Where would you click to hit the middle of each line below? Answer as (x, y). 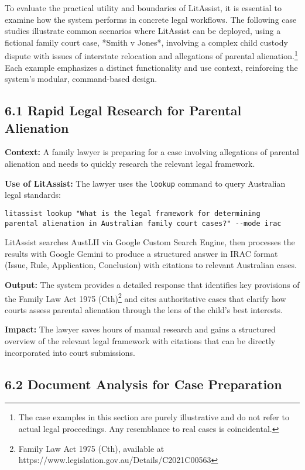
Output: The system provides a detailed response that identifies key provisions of (152, 284)
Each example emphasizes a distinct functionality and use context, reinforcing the (151, 67)
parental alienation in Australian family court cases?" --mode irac (143, 223)
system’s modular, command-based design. (81, 79)
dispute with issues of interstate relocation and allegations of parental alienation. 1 (151, 55)
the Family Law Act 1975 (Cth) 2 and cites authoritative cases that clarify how (145, 297)
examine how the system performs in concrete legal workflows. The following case (151, 19)
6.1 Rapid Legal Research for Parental (123, 110)
